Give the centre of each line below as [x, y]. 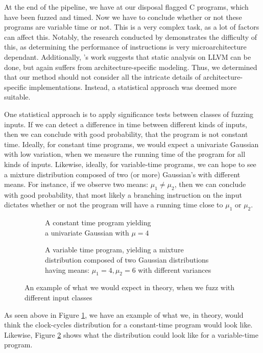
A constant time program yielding [98, 222]
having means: [67, 269]
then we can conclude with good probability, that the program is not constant [126, 134]
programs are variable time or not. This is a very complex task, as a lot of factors [132, 27]
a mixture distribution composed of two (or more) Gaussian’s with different [122, 174]
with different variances [175, 269]
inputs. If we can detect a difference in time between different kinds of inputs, [126, 124]
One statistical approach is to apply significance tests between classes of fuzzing [129, 114]
